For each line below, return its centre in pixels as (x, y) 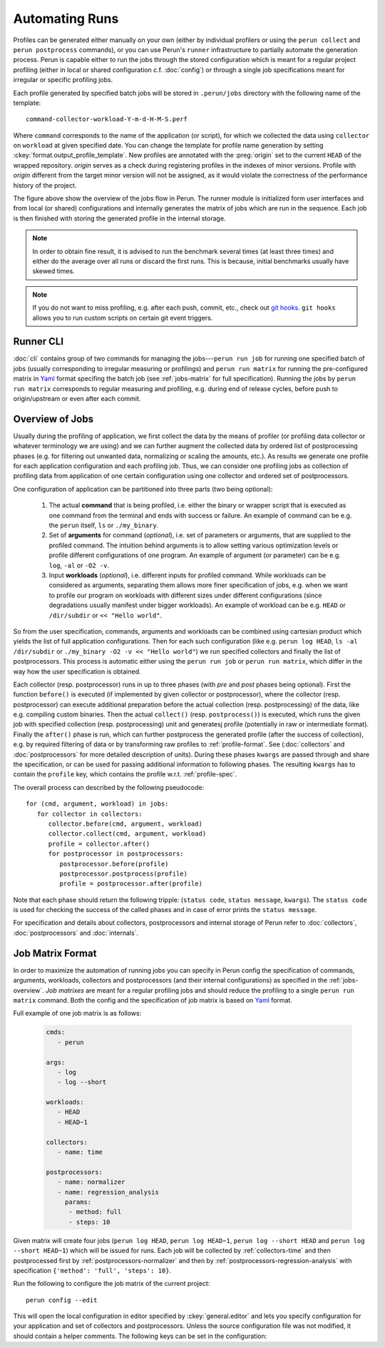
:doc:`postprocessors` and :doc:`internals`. (76, 933)
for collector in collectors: (89, 814)
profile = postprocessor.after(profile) (131, 884)
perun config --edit (62, 1300)
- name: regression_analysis (108, 1192)
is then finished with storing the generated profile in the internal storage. (119, 218)
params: (78, 1202)
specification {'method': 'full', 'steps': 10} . (92, 1270)
